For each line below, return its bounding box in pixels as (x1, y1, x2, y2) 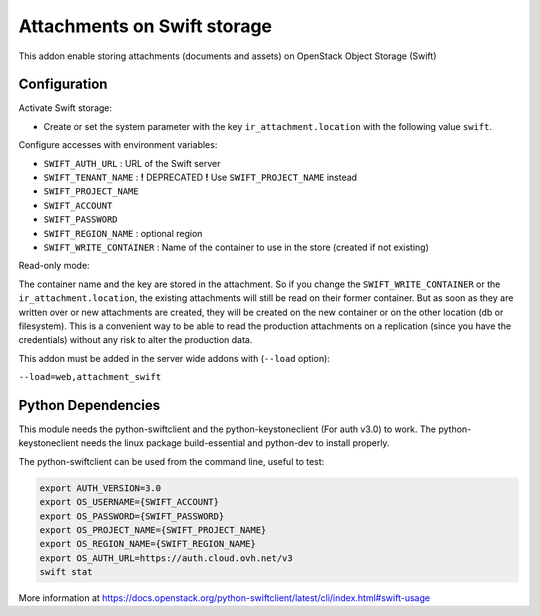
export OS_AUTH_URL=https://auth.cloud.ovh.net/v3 (39, 552, 294, 564)
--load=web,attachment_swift (18, 371, 162, 383)
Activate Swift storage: (18, 102, 113, 114)
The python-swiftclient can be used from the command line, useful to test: (18, 455, 325, 467)
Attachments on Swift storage (18, 15, 273, 37)
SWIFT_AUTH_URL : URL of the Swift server (43, 157, 221, 169)
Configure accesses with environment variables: (18, 139, 218, 151)
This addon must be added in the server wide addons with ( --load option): (18, 352, 330, 364)
